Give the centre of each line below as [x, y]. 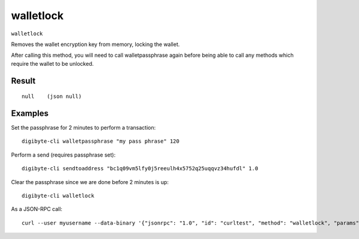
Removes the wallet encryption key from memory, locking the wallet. [95, 44]
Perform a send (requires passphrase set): [63, 155]
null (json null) [52, 96]
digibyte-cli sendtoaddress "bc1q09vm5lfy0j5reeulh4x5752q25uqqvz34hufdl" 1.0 [140, 168]
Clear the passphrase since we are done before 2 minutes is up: [90, 182]
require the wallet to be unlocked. [52, 63]
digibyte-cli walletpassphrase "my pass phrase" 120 [101, 141]
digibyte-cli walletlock [58, 195]
